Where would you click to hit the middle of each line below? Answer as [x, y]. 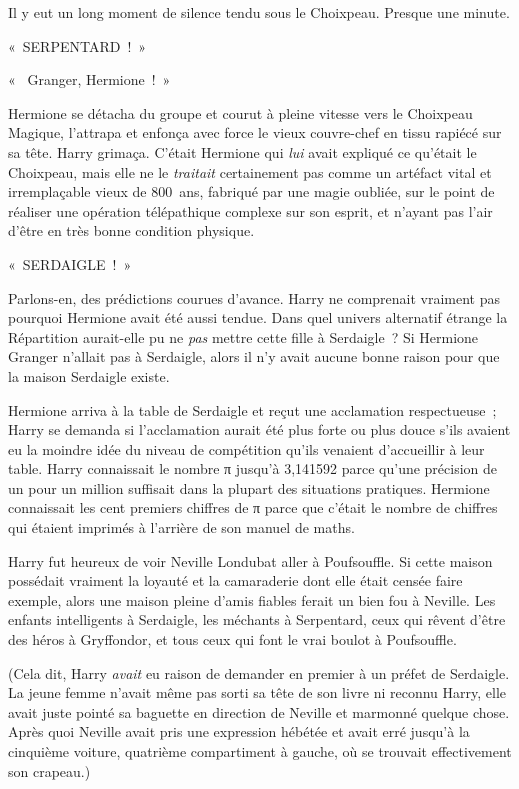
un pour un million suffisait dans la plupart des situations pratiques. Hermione [249, 487]
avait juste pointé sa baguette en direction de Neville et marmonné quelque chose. [259, 711]
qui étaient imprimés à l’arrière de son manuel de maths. [181, 527]
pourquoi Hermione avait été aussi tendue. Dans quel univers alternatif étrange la [258, 317]
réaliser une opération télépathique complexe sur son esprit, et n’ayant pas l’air [250, 210]
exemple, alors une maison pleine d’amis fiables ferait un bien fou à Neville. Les [252, 599]
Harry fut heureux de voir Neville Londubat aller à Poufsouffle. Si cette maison [250, 560]
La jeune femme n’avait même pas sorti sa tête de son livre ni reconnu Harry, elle [257, 692]
